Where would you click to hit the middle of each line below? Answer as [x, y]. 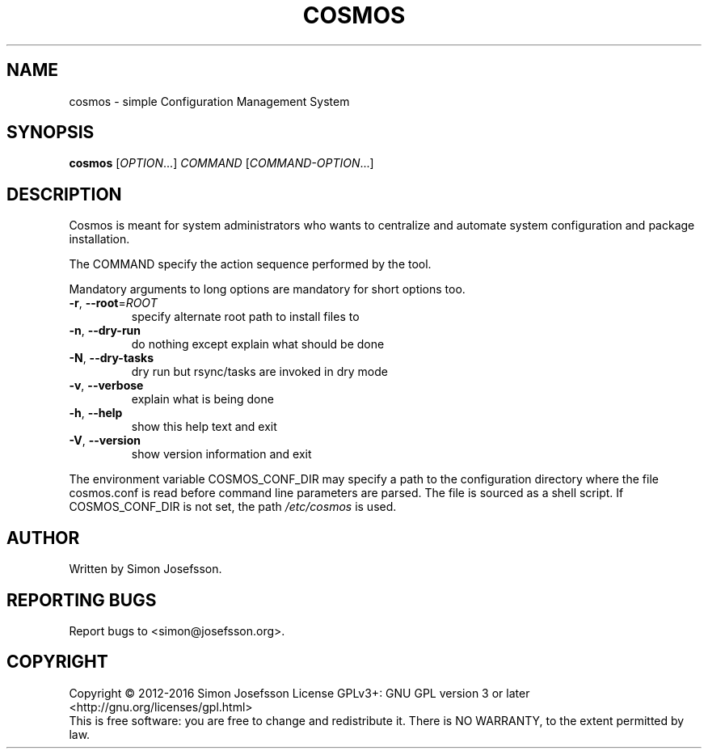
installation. [99, 239]
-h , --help [96, 413]
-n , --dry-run [105, 331]
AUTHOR [43, 538]
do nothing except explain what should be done [258, 344]
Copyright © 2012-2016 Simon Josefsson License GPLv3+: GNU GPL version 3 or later [299, 693]
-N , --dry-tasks [112, 358]
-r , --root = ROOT [113, 303]
